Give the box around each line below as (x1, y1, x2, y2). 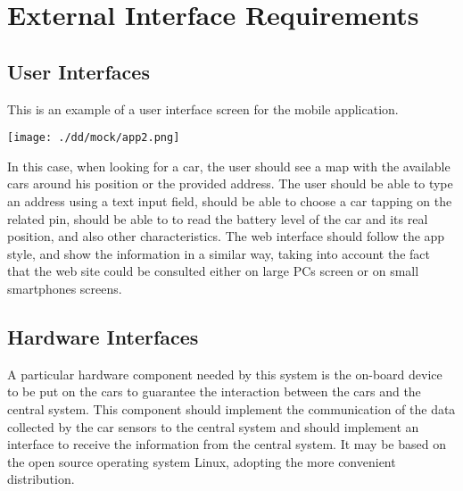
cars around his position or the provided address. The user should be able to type (7, 174, 453, 193)
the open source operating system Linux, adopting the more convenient (7, 452, 396, 470)
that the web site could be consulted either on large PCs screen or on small (7, 262, 419, 280)
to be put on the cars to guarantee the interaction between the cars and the (7, 382, 421, 401)
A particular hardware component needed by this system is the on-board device (7, 364, 442, 383)
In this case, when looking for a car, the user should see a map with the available (7, 156, 451, 175)
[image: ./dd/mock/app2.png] (7, 131, 180, 145)
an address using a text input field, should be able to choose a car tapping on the (7, 192, 452, 211)
